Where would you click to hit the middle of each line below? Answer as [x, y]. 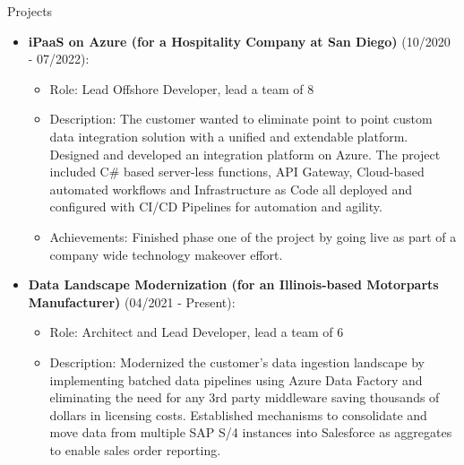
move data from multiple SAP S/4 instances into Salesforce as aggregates [251, 432]
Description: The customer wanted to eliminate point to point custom [241, 119]
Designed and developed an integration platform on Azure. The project [245, 154]
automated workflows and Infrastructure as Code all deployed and [231, 189]
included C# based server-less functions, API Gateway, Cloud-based [237, 172]
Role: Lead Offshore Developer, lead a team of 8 [182, 88]
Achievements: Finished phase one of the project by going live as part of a [253, 236]
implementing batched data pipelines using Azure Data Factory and [236, 379]
